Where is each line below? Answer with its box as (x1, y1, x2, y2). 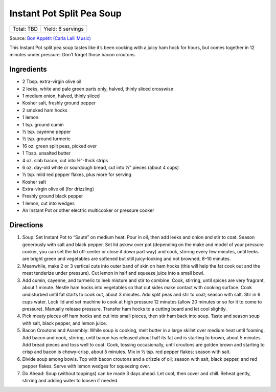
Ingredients (9, 65, 47, 74)
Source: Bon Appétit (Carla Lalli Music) (9, 35, 91, 41)
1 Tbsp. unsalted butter (22, 150, 71, 156)
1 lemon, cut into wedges (22, 200, 75, 206)
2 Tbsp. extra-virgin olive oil (22, 78, 82, 84)
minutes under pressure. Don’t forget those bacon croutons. (9, 52, 136, 58)
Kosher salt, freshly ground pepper (22, 100, 96, 106)
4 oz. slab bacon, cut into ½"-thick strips (22, 157, 108, 163)
